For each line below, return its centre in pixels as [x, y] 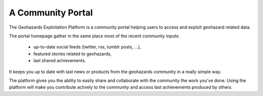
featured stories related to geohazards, [73, 54]
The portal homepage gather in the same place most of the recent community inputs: [94, 36]
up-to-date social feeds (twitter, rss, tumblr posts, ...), [87, 47]
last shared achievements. [60, 61]
